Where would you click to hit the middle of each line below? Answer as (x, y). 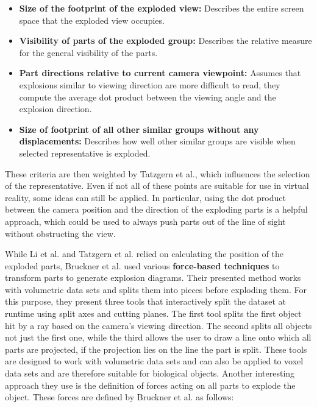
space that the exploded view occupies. (92, 20)
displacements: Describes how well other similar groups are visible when (157, 141)
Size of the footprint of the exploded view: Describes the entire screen (162, 8)
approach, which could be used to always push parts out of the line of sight (145, 221)
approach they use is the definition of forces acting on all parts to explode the (150, 385)
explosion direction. (55, 109)
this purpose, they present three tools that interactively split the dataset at (146, 301)
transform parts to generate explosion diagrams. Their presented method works (153, 278)
